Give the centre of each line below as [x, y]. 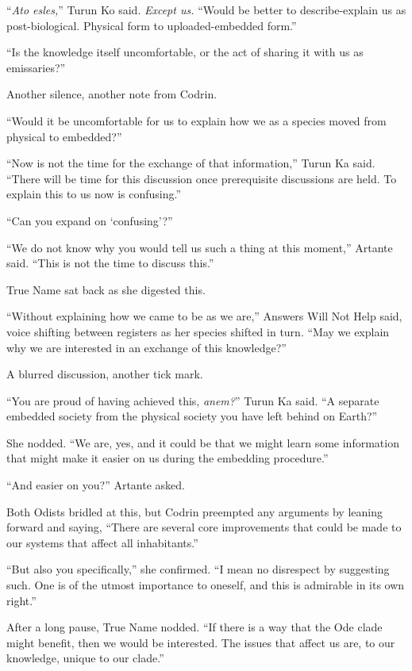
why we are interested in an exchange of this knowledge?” [146, 347]
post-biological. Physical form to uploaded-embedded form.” [152, 25]
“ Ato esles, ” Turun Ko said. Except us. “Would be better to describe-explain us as [206, 10]
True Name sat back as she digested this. [106, 289]
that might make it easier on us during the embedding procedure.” [167, 458]
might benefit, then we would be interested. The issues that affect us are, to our [201, 642]
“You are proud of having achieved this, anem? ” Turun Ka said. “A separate [193, 400]
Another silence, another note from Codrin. [112, 94]
